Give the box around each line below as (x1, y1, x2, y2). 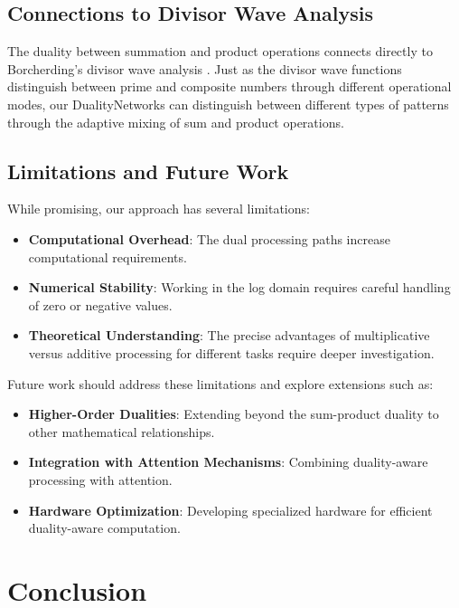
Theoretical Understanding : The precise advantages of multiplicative (28, 326, 430, 345)
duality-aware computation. (28, 518, 181, 537)
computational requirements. (28, 247, 187, 266)
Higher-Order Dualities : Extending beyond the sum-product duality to (28, 404, 439, 423)
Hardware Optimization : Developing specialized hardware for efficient (28, 500, 433, 519)
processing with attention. (28, 470, 173, 489)
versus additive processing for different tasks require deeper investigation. (28, 343, 435, 362)
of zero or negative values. (28, 295, 173, 314)
